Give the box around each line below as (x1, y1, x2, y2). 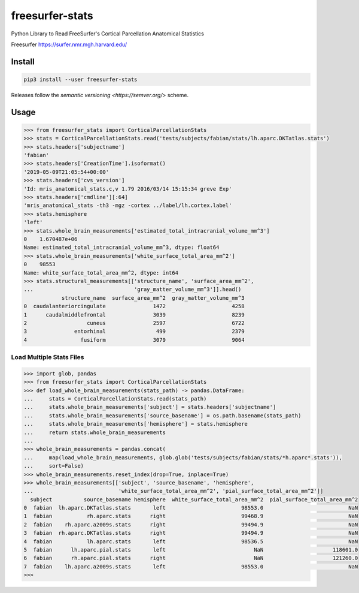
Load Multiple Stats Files (11, 353, 84, 362)
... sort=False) (23, 462, 84, 469)
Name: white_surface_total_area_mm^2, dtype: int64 (23, 269, 179, 276)
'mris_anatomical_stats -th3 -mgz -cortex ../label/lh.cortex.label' (23, 202, 232, 209)
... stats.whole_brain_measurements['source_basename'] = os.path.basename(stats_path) (23, 412, 302, 419)
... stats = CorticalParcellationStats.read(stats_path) (23, 396, 207, 402)
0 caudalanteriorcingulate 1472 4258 (23, 303, 245, 310)
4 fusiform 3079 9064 (23, 336, 245, 343)
